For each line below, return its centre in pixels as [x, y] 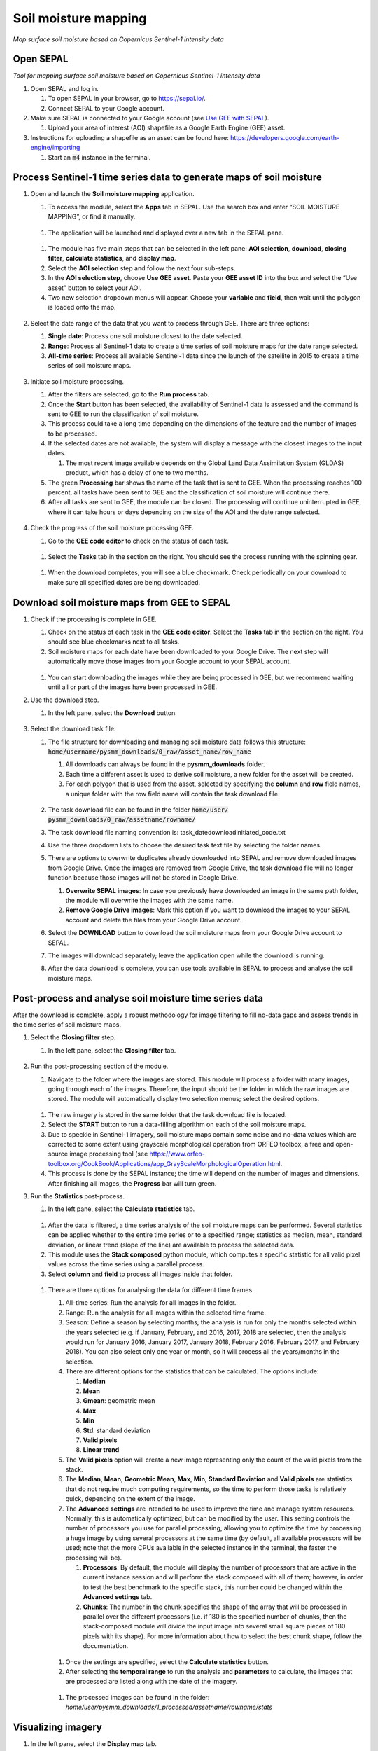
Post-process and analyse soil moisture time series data [138, 998]
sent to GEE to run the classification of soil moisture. [123, 414]
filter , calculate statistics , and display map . [112, 258]
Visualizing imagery [58, 1727]
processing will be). [94, 1558]
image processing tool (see [109, 1154]
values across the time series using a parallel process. [126, 1264]
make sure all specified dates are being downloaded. [124, 582]
